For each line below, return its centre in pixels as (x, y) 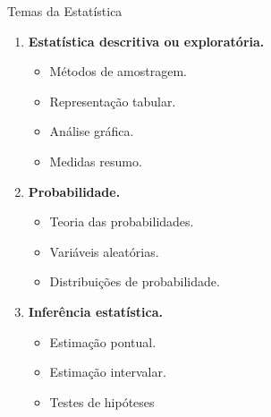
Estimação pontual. (103, 341)
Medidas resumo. (96, 161)
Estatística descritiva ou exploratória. (146, 41)
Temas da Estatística (65, 11)
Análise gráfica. (92, 131)
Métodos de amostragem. (118, 71)
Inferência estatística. (95, 311)
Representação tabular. (113, 101)
